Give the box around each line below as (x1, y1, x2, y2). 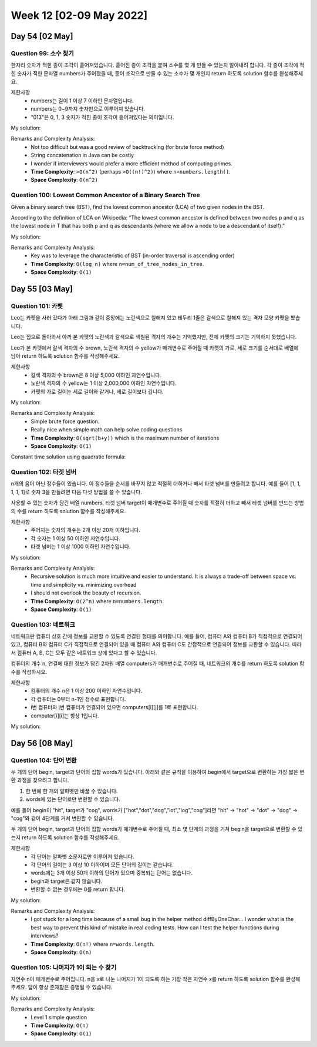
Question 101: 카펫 (11, 302, 63, 310)
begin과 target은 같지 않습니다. (31, 878, 103, 885)
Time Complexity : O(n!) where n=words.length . (31, 940, 155, 948)
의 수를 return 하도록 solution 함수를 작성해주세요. (11, 507, 126, 514)
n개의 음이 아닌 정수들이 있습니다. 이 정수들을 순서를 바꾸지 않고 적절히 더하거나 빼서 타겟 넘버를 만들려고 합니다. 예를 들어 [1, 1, (11, 480, 301, 487)
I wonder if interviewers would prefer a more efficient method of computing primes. (31, 159, 233, 167)
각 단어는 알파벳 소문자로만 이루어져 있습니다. (31, 853, 134, 860)
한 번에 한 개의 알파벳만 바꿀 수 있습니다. (25, 787, 118, 795)
